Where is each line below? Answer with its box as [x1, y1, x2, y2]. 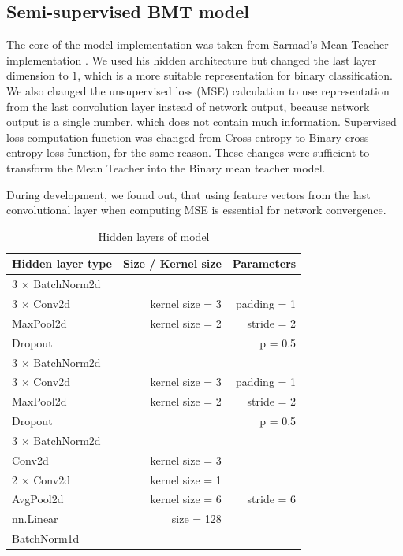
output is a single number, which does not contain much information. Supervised [6, 113, 397, 130]
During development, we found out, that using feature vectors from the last [6, 186, 371, 202]
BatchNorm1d [12, 530, 80, 547]
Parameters [232, 255, 297, 272]
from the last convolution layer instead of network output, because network [6, 98, 370, 114]
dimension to [6, 67, 69, 83]
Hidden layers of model [98, 228, 210, 244]
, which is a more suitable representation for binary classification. [77, 67, 393, 83]
